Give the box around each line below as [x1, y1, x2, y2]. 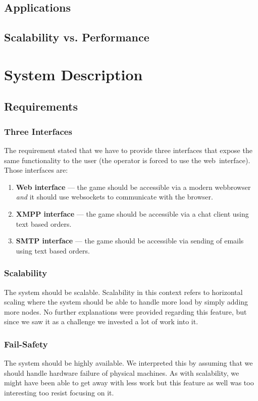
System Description [4, 64, 143, 84]
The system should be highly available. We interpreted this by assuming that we [4, 358, 253, 368]
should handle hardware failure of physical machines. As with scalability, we [4, 367, 239, 378]
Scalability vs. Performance [4, 29, 149, 45]
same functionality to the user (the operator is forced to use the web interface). [4, 155, 250, 165]
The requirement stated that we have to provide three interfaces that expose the [4, 144, 252, 155]
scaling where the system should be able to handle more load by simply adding [4, 296, 248, 307]
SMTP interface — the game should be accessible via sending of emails [16, 235, 244, 246]
